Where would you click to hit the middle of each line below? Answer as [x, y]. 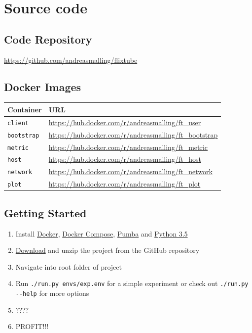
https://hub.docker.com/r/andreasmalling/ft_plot [125, 184]
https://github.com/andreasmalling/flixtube [71, 60]
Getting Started [45, 213]
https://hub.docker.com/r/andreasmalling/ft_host [125, 159]
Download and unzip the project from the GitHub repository [108, 250]
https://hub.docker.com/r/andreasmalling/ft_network [130, 171]
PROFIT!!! [32, 326]
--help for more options [52, 293]
